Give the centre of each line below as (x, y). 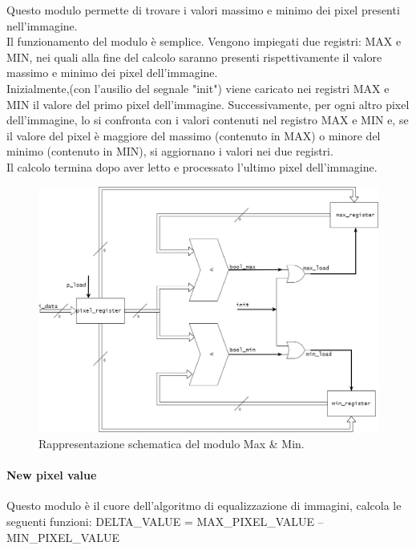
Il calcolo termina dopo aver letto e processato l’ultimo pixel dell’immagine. (192, 166)
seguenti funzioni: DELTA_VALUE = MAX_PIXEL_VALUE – (165, 521)
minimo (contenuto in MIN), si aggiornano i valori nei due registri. (170, 151)
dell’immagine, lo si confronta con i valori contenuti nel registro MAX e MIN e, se (208, 120)
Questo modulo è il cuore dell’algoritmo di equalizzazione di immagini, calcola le (204, 506)
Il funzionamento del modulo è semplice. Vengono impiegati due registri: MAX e (204, 41)
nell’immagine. (42, 25)
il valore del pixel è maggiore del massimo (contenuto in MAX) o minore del (194, 135)
